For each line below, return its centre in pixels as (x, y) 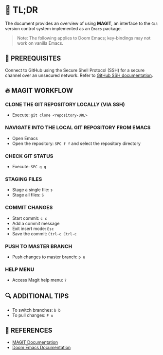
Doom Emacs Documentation (41, 347)
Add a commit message (36, 223)
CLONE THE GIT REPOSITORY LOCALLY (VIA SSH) (65, 105)
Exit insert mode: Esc (33, 229)
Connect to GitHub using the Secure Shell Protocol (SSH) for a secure (75, 70)
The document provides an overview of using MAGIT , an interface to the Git (81, 23)
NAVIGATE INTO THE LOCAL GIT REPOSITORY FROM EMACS (78, 127)
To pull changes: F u (33, 315)
